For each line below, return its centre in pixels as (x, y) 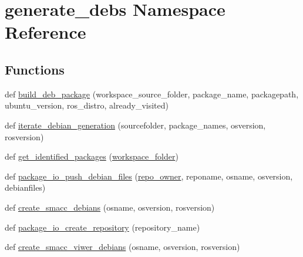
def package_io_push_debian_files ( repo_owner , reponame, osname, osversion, (149, 176)
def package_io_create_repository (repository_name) (102, 227)
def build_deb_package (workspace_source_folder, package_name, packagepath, (152, 94)
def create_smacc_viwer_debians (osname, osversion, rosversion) (122, 247)
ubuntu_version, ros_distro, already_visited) (87, 105)
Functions (35, 69)
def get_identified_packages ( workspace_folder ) (92, 156)
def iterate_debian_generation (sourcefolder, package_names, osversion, (135, 125)
